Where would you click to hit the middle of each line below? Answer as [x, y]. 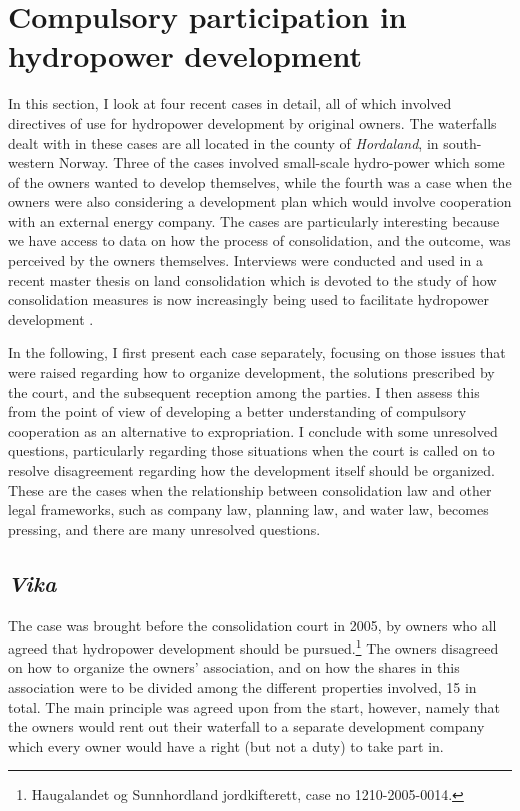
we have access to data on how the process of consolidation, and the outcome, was [259, 240]
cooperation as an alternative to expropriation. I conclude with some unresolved [253, 430]
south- [462, 142]
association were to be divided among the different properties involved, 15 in [242, 687]
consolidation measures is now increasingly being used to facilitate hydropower [248, 299]
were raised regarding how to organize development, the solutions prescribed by [251, 372]
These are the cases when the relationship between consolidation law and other [250, 489]
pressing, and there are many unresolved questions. [164, 528]
